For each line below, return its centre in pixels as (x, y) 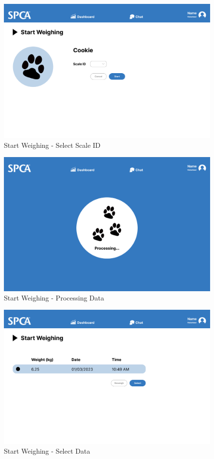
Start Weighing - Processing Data (54, 298)
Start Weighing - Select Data (47, 451)
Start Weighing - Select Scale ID (52, 145)
